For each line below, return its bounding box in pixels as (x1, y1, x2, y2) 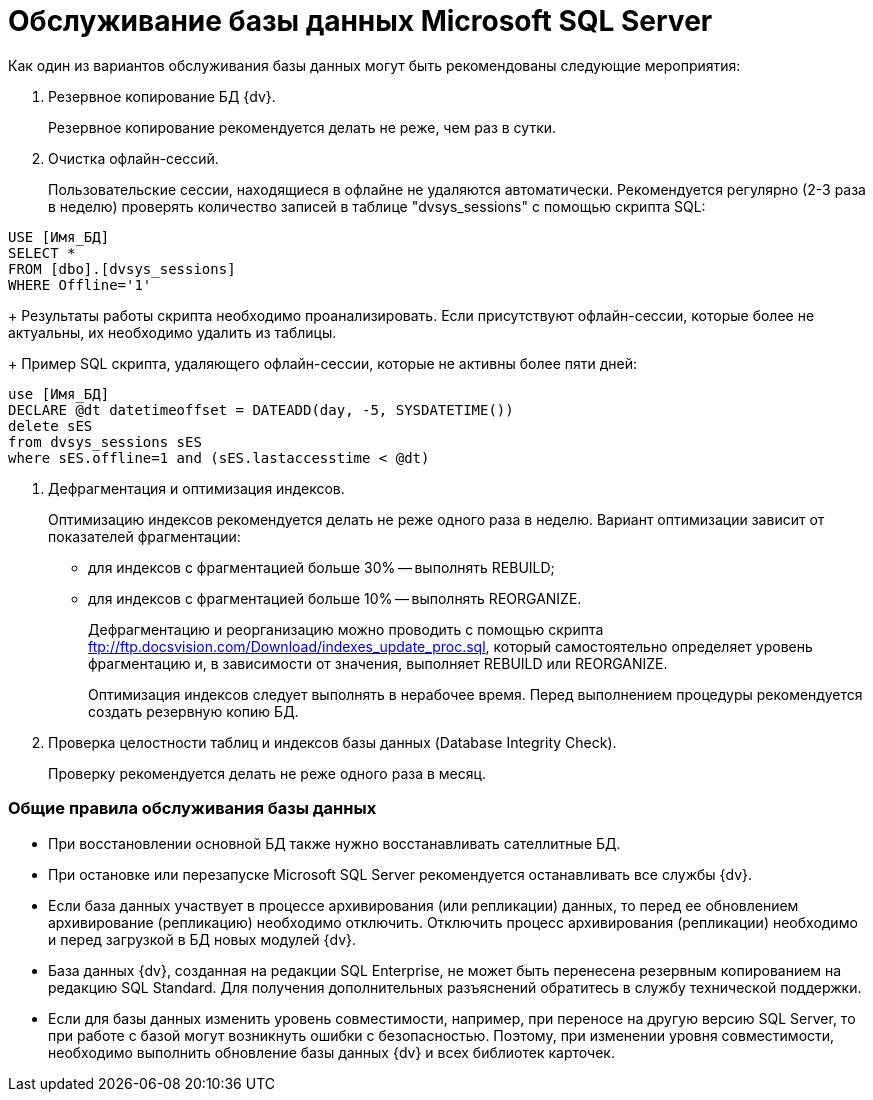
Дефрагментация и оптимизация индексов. (48, 479, 345, 497)
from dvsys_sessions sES (8, 433, 202, 450)
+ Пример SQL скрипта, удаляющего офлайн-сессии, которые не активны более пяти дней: (8, 354, 637, 372)
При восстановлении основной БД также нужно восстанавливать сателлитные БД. (48, 834, 621, 852)
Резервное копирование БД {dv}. (48, 87, 276, 105)
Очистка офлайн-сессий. (48, 149, 219, 167)
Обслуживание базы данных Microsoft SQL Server (8, 4, 713, 38)
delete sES (8, 417, 93, 434)
